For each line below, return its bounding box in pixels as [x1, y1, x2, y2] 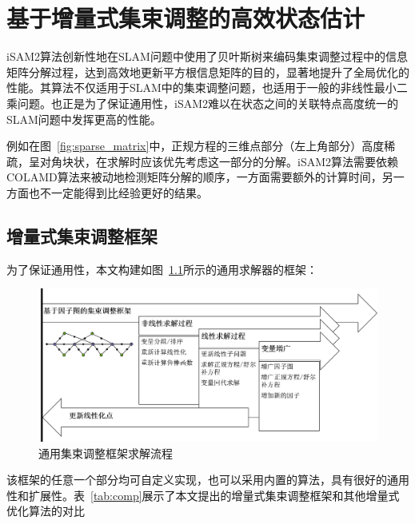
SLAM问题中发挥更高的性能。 [6, 110, 162, 127]
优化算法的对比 [6, 502, 85, 519]
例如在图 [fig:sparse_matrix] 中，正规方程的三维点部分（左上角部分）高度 [6, 137, 385, 154]
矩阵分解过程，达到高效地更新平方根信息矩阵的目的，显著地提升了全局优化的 [6, 63, 409, 80]
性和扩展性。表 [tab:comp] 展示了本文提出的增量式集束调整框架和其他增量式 [6, 486, 400, 503]
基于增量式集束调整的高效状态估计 [6, 2, 365, 34]
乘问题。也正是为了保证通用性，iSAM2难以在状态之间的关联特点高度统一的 [6, 94, 399, 111]
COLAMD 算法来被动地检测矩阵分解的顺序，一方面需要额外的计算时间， [6, 169, 382, 185]
